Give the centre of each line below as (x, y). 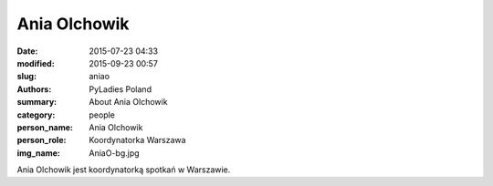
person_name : (45, 127)
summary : (37, 102)
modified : (36, 63)
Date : (27, 51)
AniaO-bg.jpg (115, 153)
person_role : (42, 140)
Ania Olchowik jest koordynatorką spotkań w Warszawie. (124, 170)
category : (36, 115)
